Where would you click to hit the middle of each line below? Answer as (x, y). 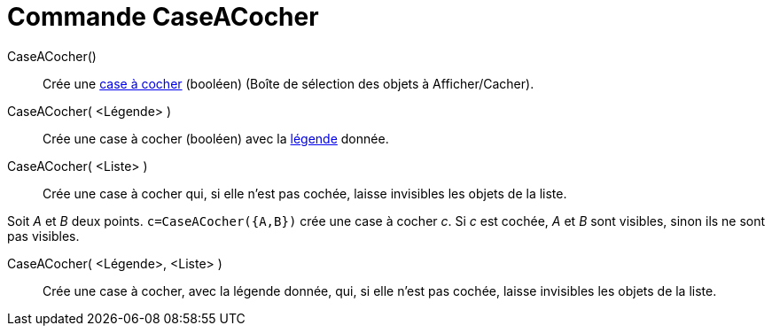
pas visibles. (43, 236)
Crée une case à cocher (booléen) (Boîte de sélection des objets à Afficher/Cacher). (289, 83)
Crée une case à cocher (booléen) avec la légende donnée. (216, 138)
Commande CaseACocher (163, 17)
